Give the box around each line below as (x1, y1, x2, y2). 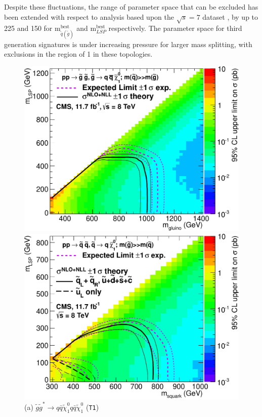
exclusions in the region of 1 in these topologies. (4, 49, 153, 59)
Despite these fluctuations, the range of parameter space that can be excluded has (4, 2, 258, 12)
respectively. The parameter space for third (108, 23, 242, 33)
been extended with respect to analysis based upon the (4, 11, 174, 22)
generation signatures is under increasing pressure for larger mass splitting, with (4, 38, 252, 49)
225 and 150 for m (4, 23, 61, 33)
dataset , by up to (202, 11, 258, 22)
